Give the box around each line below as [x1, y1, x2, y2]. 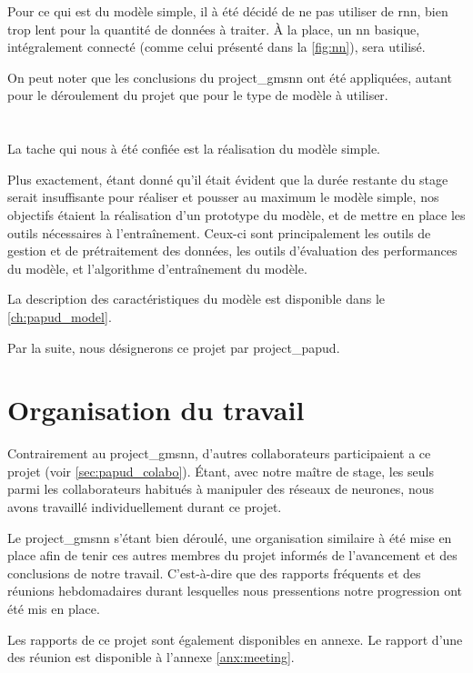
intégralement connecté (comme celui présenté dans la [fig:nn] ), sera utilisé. [7, 37, 426, 56]
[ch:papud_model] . [7, 306, 112, 326]
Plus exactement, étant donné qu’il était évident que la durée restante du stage [7, 169, 448, 188]
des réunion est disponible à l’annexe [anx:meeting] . [7, 648, 295, 667]
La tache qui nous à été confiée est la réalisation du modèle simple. [7, 139, 380, 158]
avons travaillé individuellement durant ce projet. [7, 497, 282, 516]
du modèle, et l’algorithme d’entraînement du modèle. [7, 258, 307, 277]
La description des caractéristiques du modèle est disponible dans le [7, 289, 386, 308]
